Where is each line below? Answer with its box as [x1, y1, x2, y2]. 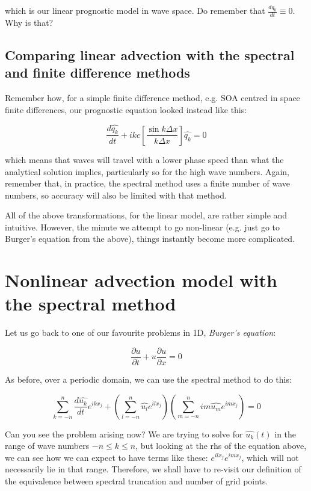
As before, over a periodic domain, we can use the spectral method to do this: [5, 373, 292, 386]
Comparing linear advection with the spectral [5, 46, 295, 64]
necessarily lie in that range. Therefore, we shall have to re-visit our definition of [5, 463, 301, 475]
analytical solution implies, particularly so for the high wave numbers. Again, [5, 165, 290, 178]
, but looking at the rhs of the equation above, [135, 439, 307, 452]
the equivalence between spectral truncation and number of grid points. [5, 475, 268, 487]
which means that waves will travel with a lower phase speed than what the [5, 153, 284, 165]
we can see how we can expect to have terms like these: [5, 451, 208, 463]
